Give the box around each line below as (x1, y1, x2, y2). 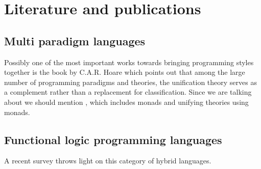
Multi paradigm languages (4, 33, 146, 48)
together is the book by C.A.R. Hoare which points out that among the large (4, 67, 245, 77)
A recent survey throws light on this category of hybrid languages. (4, 155, 211, 166)
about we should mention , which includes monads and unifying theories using (4, 96, 249, 107)
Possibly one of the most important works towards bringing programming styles (4, 57, 254, 67)
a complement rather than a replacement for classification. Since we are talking (4, 87, 252, 97)
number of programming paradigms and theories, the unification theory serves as (4, 76, 257, 87)
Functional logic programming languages (4, 131, 222, 147)
